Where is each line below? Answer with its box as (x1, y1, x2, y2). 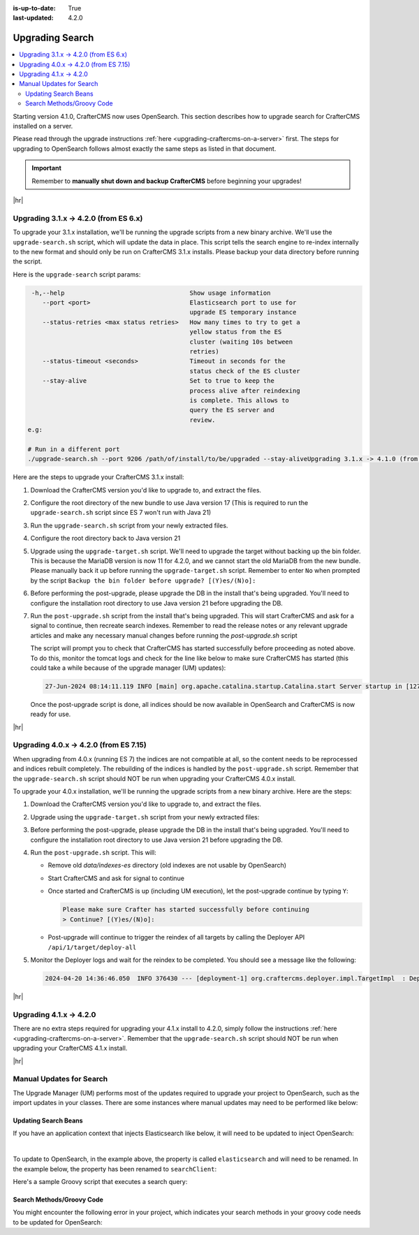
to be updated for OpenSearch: (13, 1218, 103, 1226)
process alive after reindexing (189, 386, 300, 395)
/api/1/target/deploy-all (47, 943, 137, 951)
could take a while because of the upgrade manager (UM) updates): (30, 664, 226, 672)
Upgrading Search (13, 32, 94, 44)
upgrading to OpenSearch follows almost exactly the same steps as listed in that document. (13, 144, 277, 153)
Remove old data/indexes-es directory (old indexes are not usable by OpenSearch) (47, 861, 286, 870)
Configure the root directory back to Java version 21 (30, 534, 181, 543)
